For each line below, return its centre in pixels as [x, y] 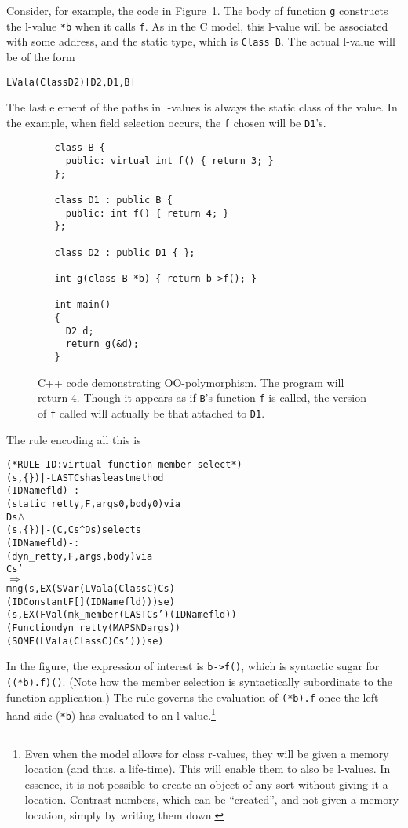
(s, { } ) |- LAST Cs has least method [85, 478]
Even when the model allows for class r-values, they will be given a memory [207, 753]
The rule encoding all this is [74, 439]
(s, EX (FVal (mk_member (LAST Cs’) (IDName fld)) [122, 615]
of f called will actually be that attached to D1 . [151, 412]
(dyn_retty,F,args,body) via [80, 556]
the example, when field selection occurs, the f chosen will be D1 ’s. [166, 122]
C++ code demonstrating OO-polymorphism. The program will [191, 382]
